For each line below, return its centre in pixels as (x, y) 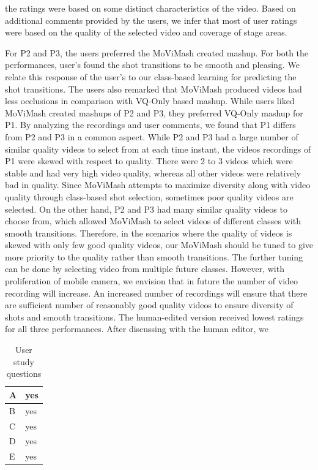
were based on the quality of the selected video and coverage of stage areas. (146, 32)
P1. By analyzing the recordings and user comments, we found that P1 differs (150, 125)
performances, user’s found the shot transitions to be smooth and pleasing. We (152, 65)
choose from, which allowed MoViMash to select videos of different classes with (153, 221)
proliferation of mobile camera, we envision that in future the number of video (152, 281)
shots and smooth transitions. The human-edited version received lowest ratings (154, 316)
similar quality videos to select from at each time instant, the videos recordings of (158, 149)
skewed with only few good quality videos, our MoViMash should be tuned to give (159, 245)
